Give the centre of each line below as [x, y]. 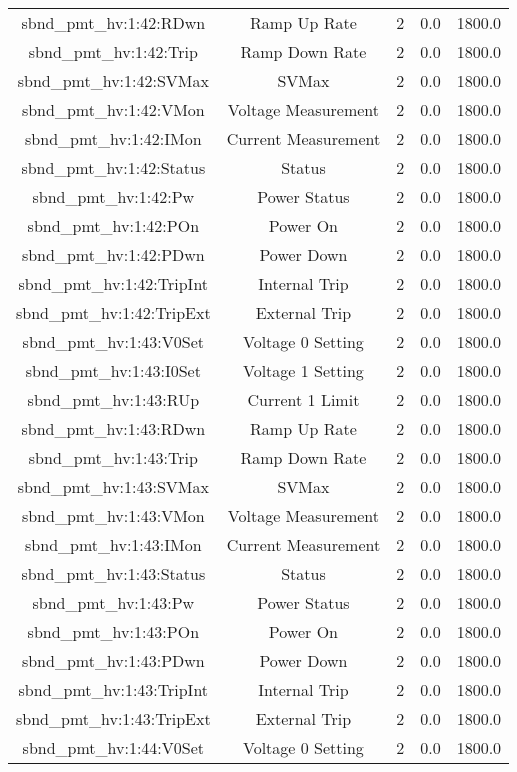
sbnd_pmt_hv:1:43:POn [113, 631]
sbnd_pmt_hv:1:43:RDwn [113, 428]
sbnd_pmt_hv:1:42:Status [113, 167]
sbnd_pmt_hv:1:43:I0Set [113, 370]
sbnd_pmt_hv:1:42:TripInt [113, 283]
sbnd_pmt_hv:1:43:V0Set [113, 341]
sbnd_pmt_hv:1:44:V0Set [113, 747]
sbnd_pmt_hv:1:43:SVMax [113, 486]
